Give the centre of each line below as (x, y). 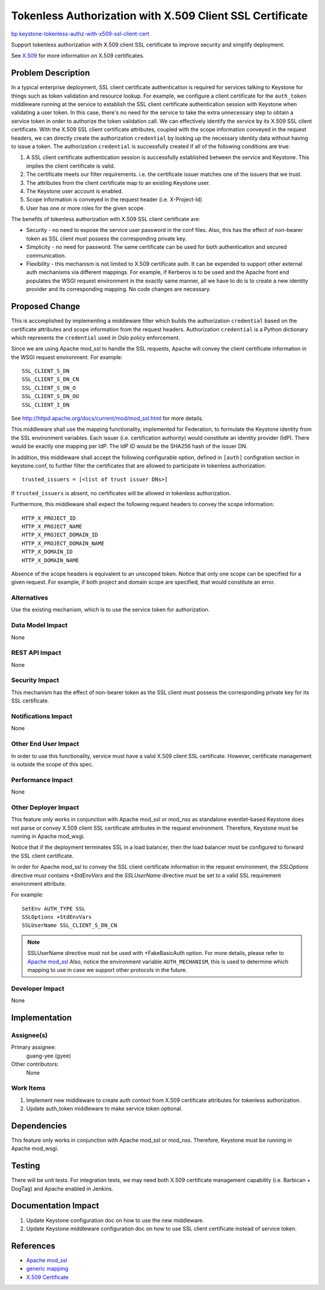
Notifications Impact (42, 716)
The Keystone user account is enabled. (75, 191)
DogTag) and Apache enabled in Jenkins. (62, 1188)
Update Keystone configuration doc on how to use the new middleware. (115, 1220)
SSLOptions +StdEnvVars (57, 917)
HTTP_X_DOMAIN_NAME (51, 560)
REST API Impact (36, 653)
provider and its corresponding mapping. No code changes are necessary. (119, 289)
